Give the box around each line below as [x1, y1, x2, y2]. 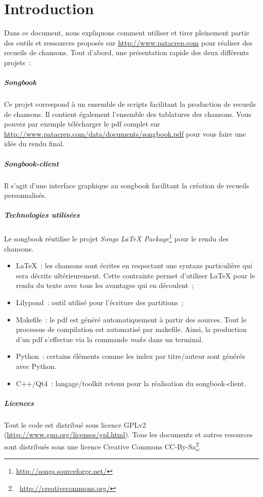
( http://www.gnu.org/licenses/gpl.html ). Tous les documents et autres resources [4, 429, 253, 440]
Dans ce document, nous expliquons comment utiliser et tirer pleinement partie [4, 27, 249, 38]
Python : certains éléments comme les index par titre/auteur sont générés [16, 351, 245, 361]
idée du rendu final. [4, 138, 65, 149]
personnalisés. [4, 190, 47, 200]
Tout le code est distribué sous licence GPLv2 [4, 419, 146, 430]
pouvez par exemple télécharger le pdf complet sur [4, 118, 160, 129]
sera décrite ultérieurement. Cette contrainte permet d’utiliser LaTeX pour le [16, 270, 255, 280]
